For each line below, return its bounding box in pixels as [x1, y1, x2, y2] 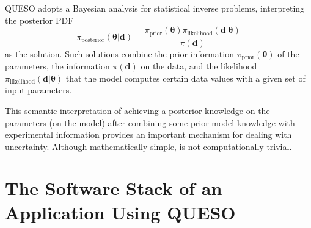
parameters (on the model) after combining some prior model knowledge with [5, 116, 295, 129]
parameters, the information [5, 60, 110, 73]
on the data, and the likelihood [141, 60, 257, 73]
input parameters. [5, 84, 72, 96]
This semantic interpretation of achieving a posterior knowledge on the [5, 104, 270, 116]
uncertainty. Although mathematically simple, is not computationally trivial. [5, 140, 292, 152]
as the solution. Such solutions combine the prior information [5, 47, 234, 60]
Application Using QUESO [5, 199, 236, 224]
